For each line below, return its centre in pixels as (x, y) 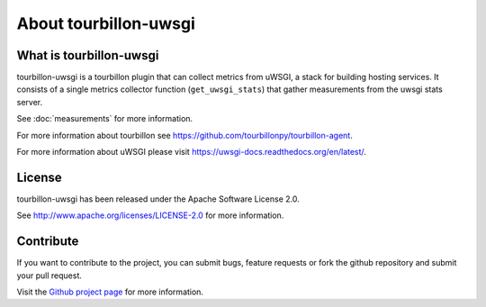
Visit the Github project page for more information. (110, 292)
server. (30, 102)
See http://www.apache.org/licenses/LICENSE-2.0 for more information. (150, 215)
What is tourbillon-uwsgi (88, 55)
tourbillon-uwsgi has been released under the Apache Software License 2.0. (158, 199)
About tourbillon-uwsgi (106, 23)
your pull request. (49, 275)
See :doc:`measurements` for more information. (105, 119)
